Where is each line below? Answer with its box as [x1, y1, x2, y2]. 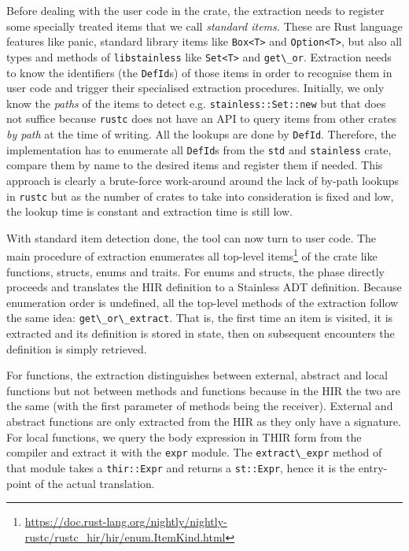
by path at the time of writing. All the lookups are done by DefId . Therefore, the [6, 126, 396, 142]
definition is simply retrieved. [6, 340, 147, 357]
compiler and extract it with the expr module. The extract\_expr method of [6, 444, 382, 460]
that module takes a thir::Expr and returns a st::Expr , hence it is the [6, 459, 356, 475]
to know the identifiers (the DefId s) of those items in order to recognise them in [6, 64, 392, 80]
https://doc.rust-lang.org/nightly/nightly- [24, 513, 227, 530]
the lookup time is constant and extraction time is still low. [6, 203, 293, 220]
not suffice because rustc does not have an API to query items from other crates [6, 110, 397, 127]
